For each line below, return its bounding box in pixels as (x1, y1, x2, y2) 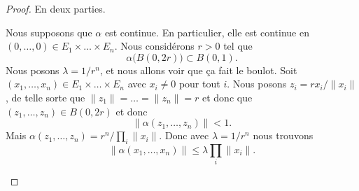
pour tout (178, 76, 220, 91)
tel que (223, 38, 253, 53)
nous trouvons (253, 128, 314, 143)
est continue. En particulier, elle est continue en (104, 24, 309, 39)
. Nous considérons (114, 38, 195, 53)
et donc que (202, 90, 253, 104)
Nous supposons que (6, 24, 92, 39)
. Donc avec (159, 128, 209, 143)
